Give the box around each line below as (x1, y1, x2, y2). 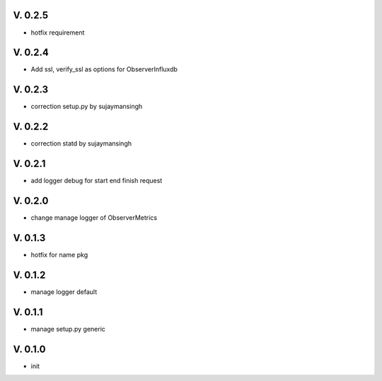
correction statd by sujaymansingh (30, 139, 132, 148)
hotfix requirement (30, 28, 85, 37)
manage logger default (30, 287, 98, 296)
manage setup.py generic (30, 324, 106, 333)
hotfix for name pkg (30, 250, 88, 259)
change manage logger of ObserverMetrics (30, 213, 158, 222)
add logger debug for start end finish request (30, 177, 163, 185)
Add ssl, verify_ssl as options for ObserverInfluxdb (30, 65, 178, 74)
